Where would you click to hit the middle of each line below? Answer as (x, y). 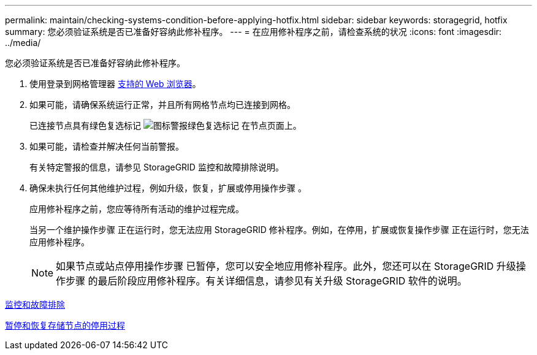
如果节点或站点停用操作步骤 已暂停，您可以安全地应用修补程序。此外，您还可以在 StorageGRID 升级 (286, 266)
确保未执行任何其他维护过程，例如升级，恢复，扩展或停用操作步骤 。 (168, 188)
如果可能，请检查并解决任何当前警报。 (107, 146)
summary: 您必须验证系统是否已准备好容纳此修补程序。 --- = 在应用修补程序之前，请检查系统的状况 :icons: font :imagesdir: (253, 32)
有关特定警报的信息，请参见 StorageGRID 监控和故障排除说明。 (157, 167)
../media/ (23, 43)
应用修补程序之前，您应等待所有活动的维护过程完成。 (137, 209)
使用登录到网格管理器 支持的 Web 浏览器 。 (115, 84)
